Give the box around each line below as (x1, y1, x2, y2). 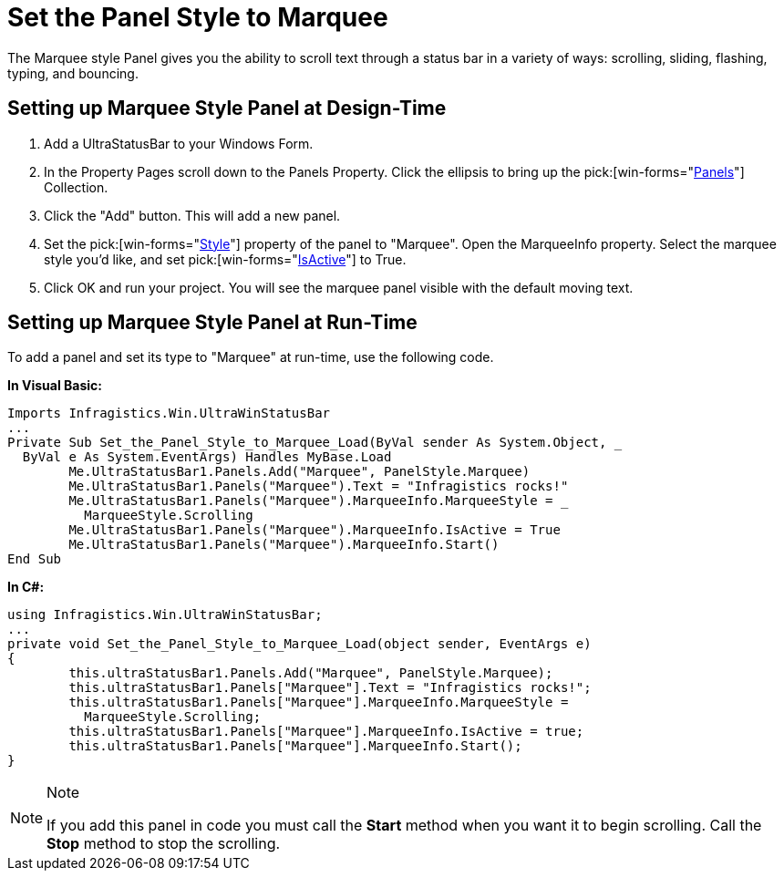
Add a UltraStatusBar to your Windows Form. (44, 135, 314, 151)
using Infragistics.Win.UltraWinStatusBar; (7, 607, 323, 623)
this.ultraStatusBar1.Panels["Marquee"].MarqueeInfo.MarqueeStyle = (68, 695, 569, 710)
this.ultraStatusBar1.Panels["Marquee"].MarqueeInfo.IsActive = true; (68, 724, 584, 739)
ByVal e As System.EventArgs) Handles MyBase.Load (22, 449, 392, 465)
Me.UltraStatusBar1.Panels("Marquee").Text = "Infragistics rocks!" (68, 479, 569, 494)
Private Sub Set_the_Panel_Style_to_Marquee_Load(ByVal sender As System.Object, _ (7, 435, 623, 450)
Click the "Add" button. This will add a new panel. (44, 207, 341, 223)
